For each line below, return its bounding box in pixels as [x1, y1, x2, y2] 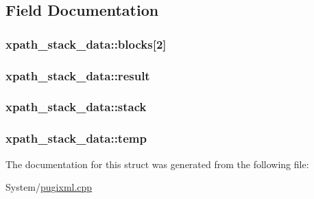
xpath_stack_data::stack [5, 98, 147, 115]
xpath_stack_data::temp [5, 130, 147, 147]
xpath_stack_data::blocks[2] [5, 35, 167, 52]
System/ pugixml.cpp [5, 180, 93, 194]
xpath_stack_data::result [5, 67, 150, 84]
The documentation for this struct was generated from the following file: [5, 156, 309, 171]
